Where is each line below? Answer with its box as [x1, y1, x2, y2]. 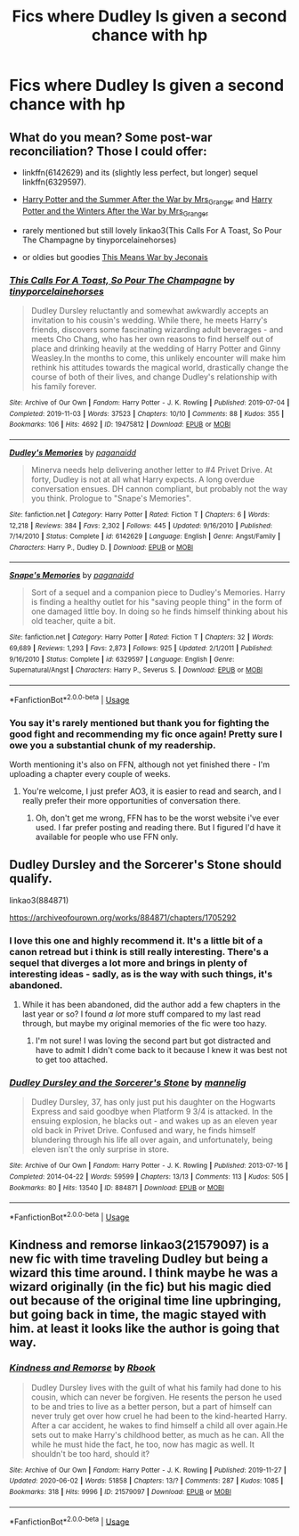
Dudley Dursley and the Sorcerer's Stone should [9, 857, 282, 872]
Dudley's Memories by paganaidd [9, 447, 136, 458]
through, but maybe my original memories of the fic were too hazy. [21, 1018, 267, 1029]
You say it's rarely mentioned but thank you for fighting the [9, 716, 270, 729]
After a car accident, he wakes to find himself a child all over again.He [30, 1419, 288, 1431]
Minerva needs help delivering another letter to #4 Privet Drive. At [30, 464, 273, 475]
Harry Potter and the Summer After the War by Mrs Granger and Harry [21, 194, 273, 207]
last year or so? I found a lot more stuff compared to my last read [21, 1009, 261, 1019]
